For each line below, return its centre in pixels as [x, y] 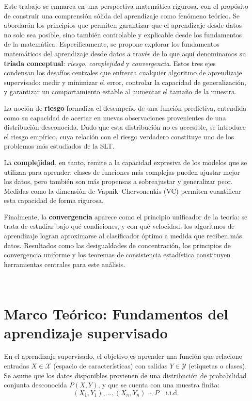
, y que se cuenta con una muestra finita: [159, 385]
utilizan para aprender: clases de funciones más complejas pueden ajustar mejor [122, 172]
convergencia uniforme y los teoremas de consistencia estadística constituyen [117, 255]
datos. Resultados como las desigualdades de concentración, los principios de [117, 245]
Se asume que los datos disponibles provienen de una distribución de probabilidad [125, 375]
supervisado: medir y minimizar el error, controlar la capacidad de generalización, [125, 82]
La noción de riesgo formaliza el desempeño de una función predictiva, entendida [125, 108]
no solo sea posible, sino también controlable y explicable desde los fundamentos [123, 34]
